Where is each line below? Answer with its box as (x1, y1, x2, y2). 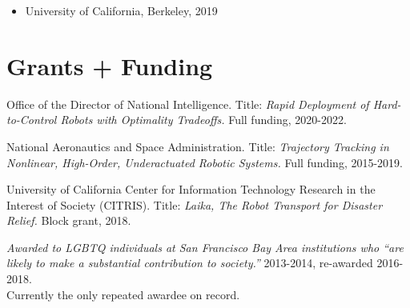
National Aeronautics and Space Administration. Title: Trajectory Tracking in (6, 138, 389, 154)
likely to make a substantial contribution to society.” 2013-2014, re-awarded (6, 254, 373, 271)
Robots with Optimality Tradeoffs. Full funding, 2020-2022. (60, 111, 347, 128)
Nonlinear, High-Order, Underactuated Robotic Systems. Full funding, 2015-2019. (6, 154, 404, 170)
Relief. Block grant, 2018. (6, 212, 131, 229)
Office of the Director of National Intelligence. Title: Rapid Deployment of (6, 95, 369, 112)
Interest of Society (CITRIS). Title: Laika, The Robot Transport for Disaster (6, 196, 383, 213)
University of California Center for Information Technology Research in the (6, 181, 376, 198)
